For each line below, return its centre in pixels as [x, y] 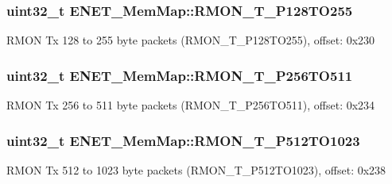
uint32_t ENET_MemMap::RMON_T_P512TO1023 [183, 140]
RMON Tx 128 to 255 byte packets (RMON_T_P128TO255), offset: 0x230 [191, 40]
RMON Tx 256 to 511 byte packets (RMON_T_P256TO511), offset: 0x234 [191, 105]
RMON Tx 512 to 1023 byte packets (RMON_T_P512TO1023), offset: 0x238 [196, 169]
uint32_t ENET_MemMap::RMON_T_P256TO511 [180, 75]
